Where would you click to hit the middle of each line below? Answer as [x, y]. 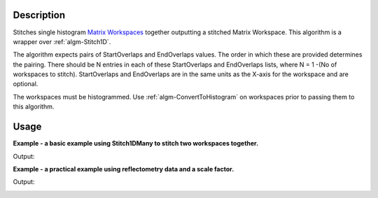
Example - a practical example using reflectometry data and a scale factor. [124, 169]
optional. [26, 84]
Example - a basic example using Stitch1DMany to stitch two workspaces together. [136, 143]
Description [39, 15]
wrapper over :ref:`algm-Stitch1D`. [62, 41]
